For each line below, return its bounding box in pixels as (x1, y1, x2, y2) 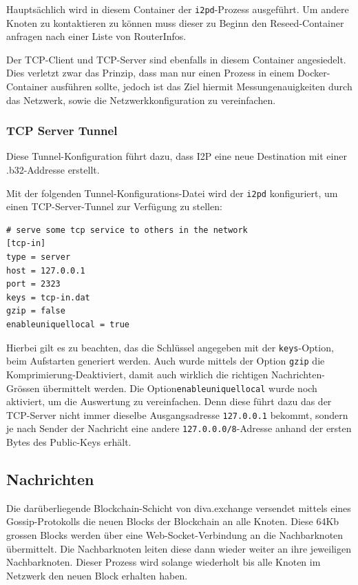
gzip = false (6, 306, 65, 316)
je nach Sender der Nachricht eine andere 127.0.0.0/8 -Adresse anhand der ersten (6, 421, 352, 435)
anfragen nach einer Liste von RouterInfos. (6, 29, 187, 43)
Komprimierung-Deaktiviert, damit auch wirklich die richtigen (6, 367, 268, 381)
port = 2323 (6, 279, 61, 289)
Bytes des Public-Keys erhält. (6, 435, 131, 449)
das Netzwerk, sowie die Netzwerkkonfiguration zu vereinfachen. (6, 92, 276, 107)
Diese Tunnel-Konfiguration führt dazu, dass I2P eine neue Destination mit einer (6, 149, 347, 163)
